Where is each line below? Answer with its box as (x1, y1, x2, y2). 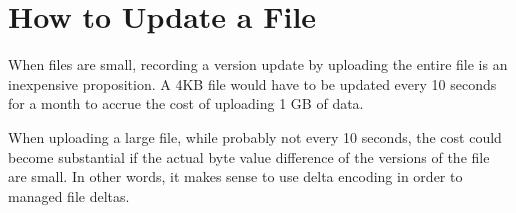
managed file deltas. (8, 185, 130, 206)
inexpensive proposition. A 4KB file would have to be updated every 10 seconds (8, 73, 497, 94)
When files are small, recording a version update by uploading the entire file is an (8, 54, 508, 75)
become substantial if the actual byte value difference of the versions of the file (8, 146, 490, 167)
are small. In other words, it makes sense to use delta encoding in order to (8, 166, 463, 187)
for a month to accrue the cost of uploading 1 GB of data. (8, 93, 364, 114)
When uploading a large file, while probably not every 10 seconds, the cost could (8, 126, 502, 147)
